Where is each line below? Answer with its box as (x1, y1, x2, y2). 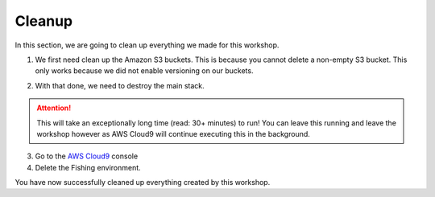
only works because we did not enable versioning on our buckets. (35, 66, 254, 76)
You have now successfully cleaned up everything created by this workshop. (14, 178, 271, 187)
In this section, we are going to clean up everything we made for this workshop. (14, 40, 280, 50)
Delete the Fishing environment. (35, 162, 141, 172)
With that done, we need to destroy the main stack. (35, 80, 205, 90)
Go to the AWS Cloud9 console (35, 151, 139, 161)
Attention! (36, 103, 72, 113)
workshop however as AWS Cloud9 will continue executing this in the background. (36, 129, 310, 138)
